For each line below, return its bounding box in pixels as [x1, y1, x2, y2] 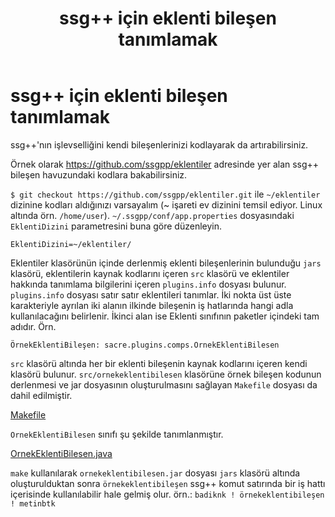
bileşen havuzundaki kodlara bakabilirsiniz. [10, 168, 188, 181]
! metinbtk [10, 498, 56, 509]
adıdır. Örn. [10, 320, 57, 332]
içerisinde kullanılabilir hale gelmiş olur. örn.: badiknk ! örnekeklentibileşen [10, 488, 325, 500]
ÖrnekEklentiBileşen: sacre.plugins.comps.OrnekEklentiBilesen [10, 340, 280, 350]
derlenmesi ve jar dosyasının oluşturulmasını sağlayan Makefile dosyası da [10, 378, 318, 391]
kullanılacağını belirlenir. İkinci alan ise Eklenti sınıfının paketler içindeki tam [10, 310, 320, 322]
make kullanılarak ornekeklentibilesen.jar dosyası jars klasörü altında [10, 467, 301, 479]
